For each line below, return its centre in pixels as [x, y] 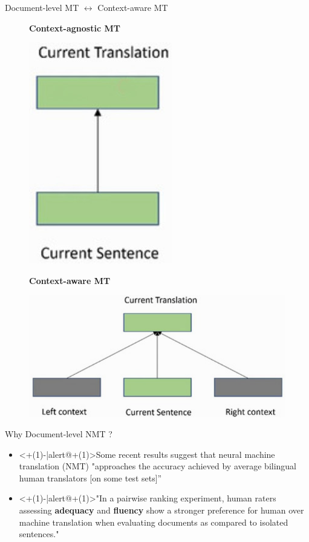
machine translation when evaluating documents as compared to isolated [154, 522]
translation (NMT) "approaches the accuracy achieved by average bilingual [158, 466]
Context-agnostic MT [75, 28]
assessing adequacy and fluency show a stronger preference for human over [161, 510]
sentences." [39, 534]
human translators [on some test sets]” [90, 478]
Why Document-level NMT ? [59, 434]
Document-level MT [42, 7]
